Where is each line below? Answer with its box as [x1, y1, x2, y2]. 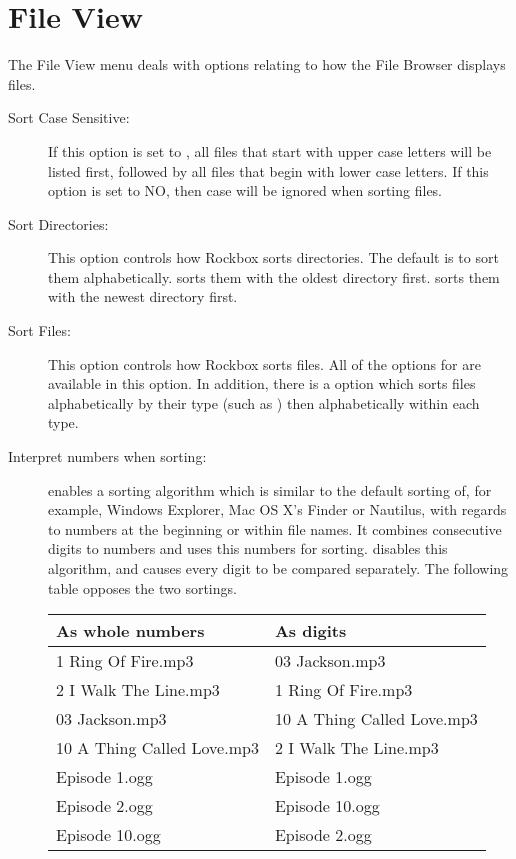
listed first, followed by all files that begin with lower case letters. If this [48, 160, 489, 181]
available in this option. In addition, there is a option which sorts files [48, 373, 476, 394]
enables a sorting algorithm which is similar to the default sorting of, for [48, 479, 492, 500]
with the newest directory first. [48, 286, 238, 307]
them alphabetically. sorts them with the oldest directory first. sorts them [48, 266, 500, 287]
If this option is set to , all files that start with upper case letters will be [48, 140, 492, 161]
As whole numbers [56, 619, 205, 643]
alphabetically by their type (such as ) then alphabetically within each [48, 392, 480, 413]
